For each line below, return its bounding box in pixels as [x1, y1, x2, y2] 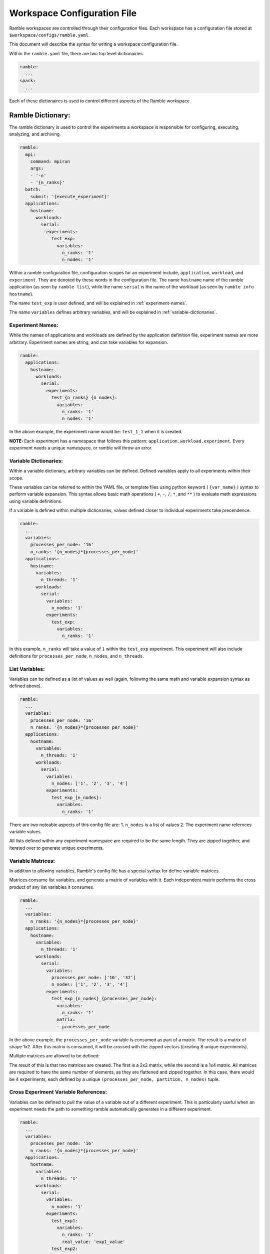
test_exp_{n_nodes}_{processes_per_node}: [51, 996, 157, 1002]
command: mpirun [30, 159, 70, 164]
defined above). [9, 683, 42, 689]
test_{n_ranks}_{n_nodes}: [51, 395, 117, 401]
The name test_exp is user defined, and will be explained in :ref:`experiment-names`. [9, 300, 187, 306]
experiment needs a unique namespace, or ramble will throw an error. [9, 445, 152, 451]
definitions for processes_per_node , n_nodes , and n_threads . [9, 653, 144, 659]
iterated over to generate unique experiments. [9, 845, 104, 851]
